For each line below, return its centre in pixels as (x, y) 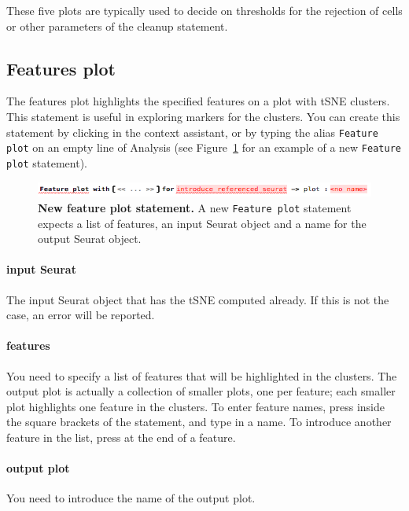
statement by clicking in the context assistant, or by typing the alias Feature (192, 132)
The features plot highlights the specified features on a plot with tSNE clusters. (198, 101)
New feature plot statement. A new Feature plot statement (195, 208)
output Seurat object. (90, 239)
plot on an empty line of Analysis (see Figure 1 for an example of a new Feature (204, 147)
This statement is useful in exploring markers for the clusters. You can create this (203, 116)
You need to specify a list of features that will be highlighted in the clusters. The (202, 375)
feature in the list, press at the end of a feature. (121, 437)
